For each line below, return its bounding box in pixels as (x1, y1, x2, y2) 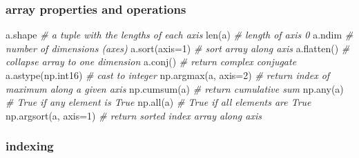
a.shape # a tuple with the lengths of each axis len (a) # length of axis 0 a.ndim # (6, 27, 353, 42)
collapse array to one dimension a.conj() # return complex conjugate (6, 54, 297, 69)
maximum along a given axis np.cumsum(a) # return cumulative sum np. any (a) (6, 81, 344, 95)
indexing (6, 137, 54, 155)
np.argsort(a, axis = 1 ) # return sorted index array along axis (6, 108, 262, 122)
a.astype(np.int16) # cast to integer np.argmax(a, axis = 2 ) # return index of (6, 68, 330, 82)
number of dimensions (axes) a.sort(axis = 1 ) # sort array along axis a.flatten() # (6, 41, 350, 55)
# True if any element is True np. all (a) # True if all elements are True (6, 95, 311, 109)
